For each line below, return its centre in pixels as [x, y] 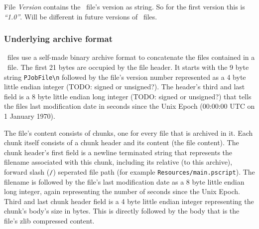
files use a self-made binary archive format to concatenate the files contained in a [131, 57]
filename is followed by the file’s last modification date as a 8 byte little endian [124, 181]
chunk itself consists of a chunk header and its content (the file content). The [122, 142]
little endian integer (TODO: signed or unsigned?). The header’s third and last [125, 87]
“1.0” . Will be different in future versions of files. [81, 16]
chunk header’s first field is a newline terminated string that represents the [118, 152]
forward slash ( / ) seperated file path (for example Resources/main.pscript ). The [129, 172]
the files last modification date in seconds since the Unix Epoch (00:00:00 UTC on [129, 106]
